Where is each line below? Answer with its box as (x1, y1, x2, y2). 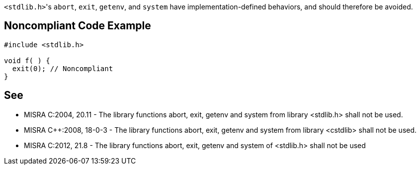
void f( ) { (4, 56, 50, 65)
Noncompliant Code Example (4, 19, 151, 32)
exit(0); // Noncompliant (12, 64, 113, 73)
